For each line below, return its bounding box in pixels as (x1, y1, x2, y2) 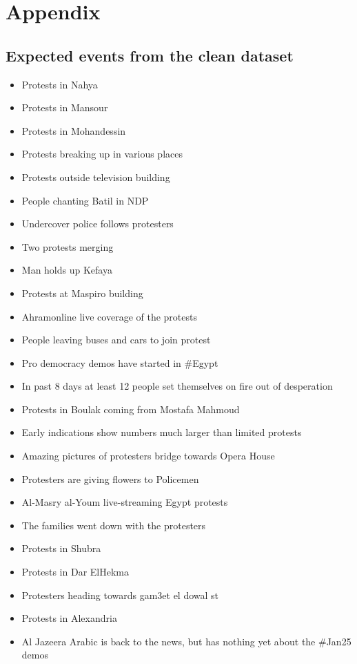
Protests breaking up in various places (21, 146, 183, 161)
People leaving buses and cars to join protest (21, 332, 211, 347)
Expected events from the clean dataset (6, 44, 294, 66)
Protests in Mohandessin (21, 123, 126, 137)
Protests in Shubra (21, 541, 101, 556)
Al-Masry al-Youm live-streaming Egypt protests (21, 495, 228, 509)
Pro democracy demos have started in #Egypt (21, 355, 218, 370)
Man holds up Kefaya (21, 263, 112, 277)
